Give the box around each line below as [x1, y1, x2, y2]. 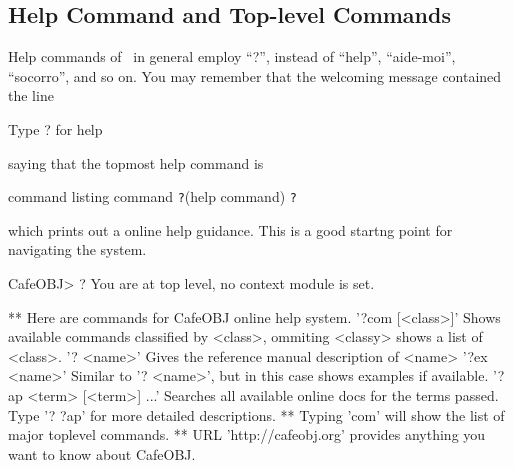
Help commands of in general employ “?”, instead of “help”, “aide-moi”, [8, 46, 456, 67]
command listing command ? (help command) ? [8, 186, 297, 207]
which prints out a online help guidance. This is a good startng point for [8, 219, 453, 240]
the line [8, 85, 54, 106]
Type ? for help [8, 118, 103, 139]
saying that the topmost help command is [8, 152, 264, 173]
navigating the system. [8, 239, 147, 260]
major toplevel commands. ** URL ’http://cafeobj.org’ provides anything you [8, 424, 486, 445]
